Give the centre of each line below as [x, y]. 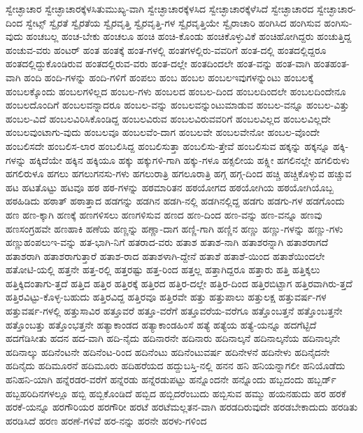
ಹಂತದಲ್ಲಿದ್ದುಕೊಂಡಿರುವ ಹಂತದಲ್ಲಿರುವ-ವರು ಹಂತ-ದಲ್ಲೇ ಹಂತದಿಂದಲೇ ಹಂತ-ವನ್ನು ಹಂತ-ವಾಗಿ [158, 63]
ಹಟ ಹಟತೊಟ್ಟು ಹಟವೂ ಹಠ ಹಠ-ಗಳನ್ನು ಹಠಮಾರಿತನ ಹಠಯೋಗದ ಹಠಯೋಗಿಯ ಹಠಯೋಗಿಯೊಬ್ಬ [170, 187]
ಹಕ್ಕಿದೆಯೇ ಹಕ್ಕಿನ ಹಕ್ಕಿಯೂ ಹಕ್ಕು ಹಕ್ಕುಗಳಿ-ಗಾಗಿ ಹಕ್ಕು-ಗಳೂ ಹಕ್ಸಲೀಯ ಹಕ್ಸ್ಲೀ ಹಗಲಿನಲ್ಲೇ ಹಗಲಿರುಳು [189, 159]
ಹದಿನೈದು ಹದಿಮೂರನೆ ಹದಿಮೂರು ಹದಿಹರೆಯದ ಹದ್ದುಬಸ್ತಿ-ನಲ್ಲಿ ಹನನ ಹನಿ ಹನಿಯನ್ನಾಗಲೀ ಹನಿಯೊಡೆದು [176, 365]
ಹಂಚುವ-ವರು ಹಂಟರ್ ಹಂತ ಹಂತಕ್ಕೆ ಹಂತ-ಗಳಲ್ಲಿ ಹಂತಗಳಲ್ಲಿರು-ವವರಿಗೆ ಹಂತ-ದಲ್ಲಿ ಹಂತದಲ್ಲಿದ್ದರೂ [166, 49]
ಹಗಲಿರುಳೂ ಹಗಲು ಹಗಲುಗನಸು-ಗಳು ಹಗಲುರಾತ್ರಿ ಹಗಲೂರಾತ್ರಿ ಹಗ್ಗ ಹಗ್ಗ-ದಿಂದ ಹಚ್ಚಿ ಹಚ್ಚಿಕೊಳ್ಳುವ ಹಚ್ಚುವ [179, 173]
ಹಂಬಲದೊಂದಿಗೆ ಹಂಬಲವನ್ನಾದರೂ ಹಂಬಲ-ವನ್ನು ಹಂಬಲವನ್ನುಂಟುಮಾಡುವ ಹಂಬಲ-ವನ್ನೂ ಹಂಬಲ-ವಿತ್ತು [178, 105]
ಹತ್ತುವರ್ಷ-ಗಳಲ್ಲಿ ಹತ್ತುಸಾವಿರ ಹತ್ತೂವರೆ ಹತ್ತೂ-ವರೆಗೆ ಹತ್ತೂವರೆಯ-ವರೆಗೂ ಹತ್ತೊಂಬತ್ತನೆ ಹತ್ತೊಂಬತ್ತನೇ [174, 311]
